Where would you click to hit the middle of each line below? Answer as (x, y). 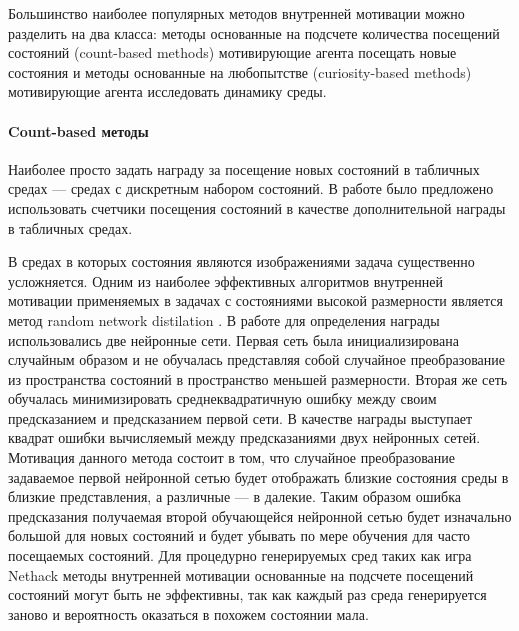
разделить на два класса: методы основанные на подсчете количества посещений (254, 32)
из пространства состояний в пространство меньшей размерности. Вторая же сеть (258, 378)
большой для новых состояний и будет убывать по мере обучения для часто (239, 535)
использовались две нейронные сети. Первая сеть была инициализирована (233, 339)
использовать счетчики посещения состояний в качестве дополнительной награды (257, 207)
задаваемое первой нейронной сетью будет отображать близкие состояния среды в (258, 476)
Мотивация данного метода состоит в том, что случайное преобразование (232, 457)
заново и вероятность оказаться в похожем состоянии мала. (188, 613)
